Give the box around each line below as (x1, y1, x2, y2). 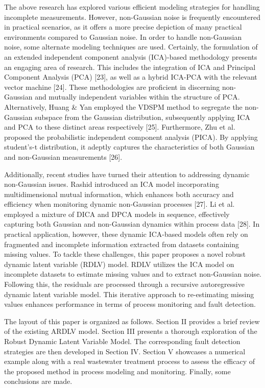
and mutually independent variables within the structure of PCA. (35, 91, 240, 102)
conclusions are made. (4, 376, 73, 386)
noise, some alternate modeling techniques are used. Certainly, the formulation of (4, 41, 258, 52)
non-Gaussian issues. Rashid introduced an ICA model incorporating (4, 179, 219, 189)
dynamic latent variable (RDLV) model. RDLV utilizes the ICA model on (4, 258, 234, 269)
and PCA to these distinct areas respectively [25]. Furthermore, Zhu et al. (4, 122, 235, 132)
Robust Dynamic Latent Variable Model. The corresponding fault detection (4, 336, 240, 346)
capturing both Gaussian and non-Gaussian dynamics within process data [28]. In (4, 219, 260, 229)
